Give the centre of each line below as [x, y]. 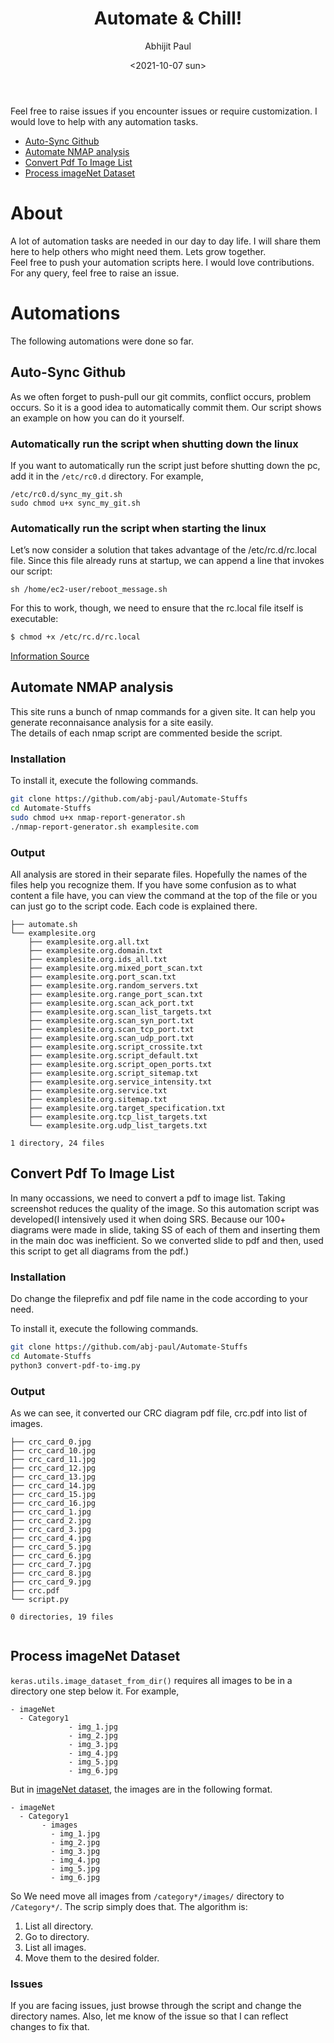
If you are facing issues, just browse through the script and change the [156, 2006]
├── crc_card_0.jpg [51, 1442]
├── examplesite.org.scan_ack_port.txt [111, 1003]
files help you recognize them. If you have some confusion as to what [153, 885]
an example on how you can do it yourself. [97, 418]
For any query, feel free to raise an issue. [95, 273]
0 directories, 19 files [62, 1617]
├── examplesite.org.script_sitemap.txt [113, 1073]
